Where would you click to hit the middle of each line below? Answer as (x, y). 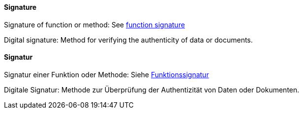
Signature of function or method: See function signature (94, 24)
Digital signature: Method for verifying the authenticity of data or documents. (128, 40)
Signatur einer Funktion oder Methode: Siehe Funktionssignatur (106, 74)
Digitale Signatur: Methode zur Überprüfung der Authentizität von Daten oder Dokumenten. (152, 90)
